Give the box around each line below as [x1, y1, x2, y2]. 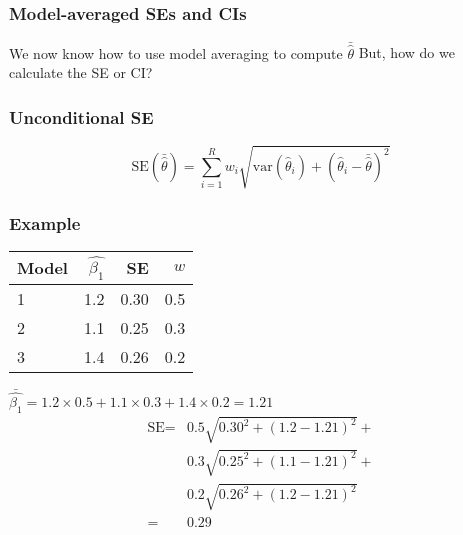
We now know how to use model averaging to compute [9, 42, 343, 63]
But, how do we [358, 42, 455, 63]
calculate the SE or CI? [9, 62, 153, 83]
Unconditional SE [9, 104, 154, 129]
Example [9, 210, 81, 235]
